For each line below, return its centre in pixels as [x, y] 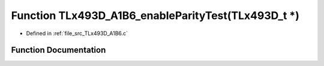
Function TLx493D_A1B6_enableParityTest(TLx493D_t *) [155, 15]
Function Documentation [58, 50]
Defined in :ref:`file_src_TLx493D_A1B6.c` [77, 33]
